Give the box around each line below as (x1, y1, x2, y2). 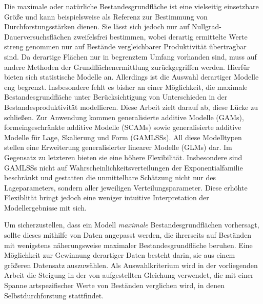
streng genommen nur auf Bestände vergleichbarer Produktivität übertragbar (4, 41, 247, 52)
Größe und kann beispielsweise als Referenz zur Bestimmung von (4, 11, 208, 22)
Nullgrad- (192, 21, 222, 32)
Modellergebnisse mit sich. (4, 202, 87, 213)
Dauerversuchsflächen (4, 31, 71, 42)
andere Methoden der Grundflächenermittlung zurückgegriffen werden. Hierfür (4, 61, 250, 72)
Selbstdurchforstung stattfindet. (4, 290, 104, 300)
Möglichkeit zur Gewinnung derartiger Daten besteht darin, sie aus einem (4, 250, 235, 260)
